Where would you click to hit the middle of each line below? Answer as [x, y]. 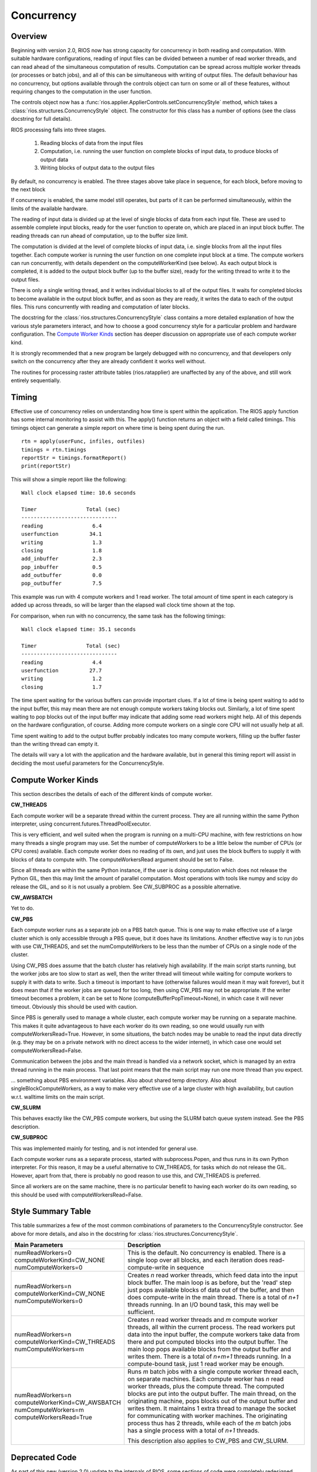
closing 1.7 [62, 687]
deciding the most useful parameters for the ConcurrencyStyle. [87, 763]
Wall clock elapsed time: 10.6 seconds [79, 493]
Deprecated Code [44, 1457]
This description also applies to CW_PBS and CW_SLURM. [208, 1441]
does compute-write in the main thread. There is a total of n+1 [213, 1297]
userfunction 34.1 [62, 534]
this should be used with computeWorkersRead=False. [77, 1195]
